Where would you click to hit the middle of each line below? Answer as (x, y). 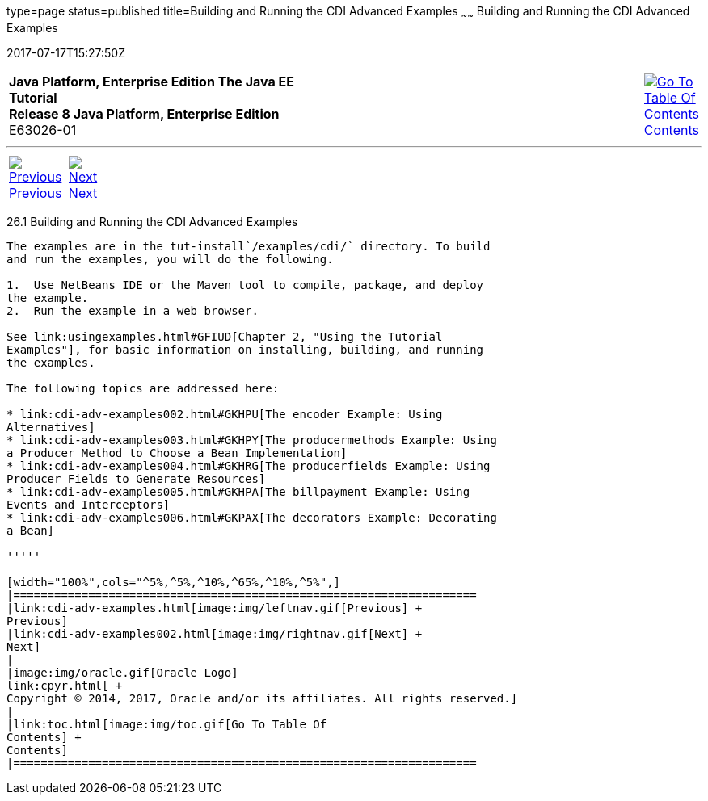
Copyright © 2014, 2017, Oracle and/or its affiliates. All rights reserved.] (262, 698)
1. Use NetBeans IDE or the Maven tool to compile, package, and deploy (245, 285)
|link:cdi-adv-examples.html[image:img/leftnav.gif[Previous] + (215, 608)
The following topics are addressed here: (143, 388)
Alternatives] (51, 427)
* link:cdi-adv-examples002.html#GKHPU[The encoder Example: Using (225, 414)
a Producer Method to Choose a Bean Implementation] (177, 453)
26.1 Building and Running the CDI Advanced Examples (152, 221)
